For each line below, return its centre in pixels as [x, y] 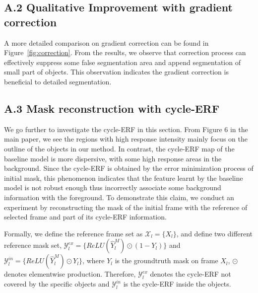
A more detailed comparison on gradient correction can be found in [106, 42]
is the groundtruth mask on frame [166, 260]
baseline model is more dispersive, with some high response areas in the [113, 158]
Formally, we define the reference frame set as [73, 233]
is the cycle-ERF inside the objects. [177, 284]
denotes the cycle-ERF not [191, 274]
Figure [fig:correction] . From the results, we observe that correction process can [125, 52]
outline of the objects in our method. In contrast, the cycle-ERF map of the [119, 148]
